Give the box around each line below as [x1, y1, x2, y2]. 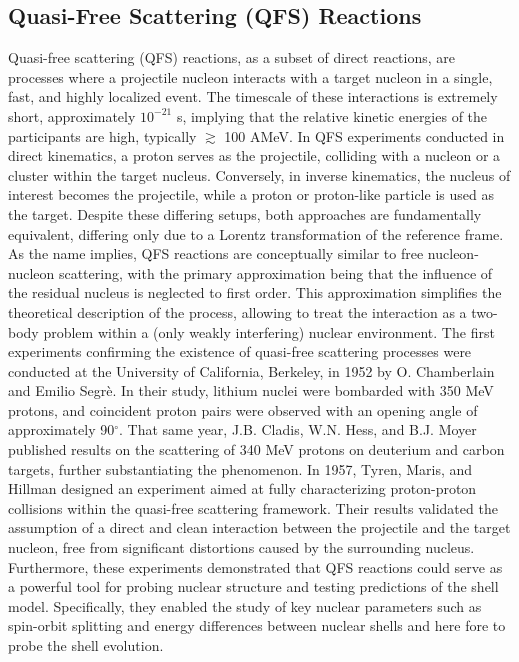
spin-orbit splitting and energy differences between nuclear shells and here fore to [8, 615, 506, 636]
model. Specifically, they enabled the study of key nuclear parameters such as [8, 595, 482, 616]
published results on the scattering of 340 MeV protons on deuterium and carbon [8, 439, 505, 460]
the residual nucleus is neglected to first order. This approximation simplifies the [8, 282, 502, 303]
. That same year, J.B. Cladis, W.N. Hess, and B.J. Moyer [119, 419, 477, 440]
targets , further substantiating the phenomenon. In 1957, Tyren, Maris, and [8, 458, 473, 479]
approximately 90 [8, 419, 115, 440]
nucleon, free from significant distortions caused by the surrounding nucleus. [8, 537, 475, 558]
